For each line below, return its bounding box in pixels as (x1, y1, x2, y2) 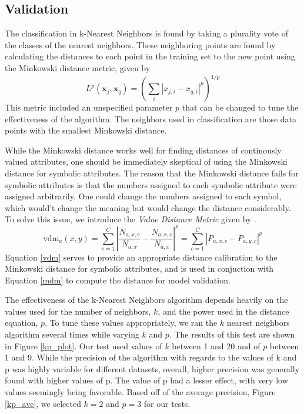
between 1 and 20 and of (172, 339, 260, 352)
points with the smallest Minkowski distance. (5, 124, 167, 136)
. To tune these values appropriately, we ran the (45, 316, 218, 329)
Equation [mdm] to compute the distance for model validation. (5, 273, 230, 286)
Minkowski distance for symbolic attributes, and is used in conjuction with (5, 262, 274, 275)
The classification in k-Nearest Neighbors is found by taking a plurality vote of (5, 27, 288, 39)
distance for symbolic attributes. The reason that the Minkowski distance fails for (5, 167, 299, 179)
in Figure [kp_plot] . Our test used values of (5, 339, 162, 352)
